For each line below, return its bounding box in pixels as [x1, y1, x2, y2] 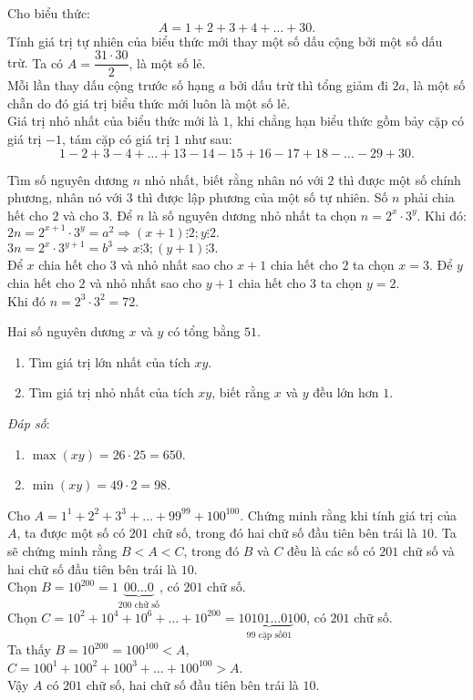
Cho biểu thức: [7, 4, 91, 22]
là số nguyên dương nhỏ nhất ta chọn [148, 205, 357, 224]
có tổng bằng [167, 322, 241, 341]
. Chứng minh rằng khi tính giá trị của [240, 505, 457, 524]
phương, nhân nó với [7, 188, 123, 207]
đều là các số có [287, 540, 375, 560]
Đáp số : [7, 413, 50, 432]
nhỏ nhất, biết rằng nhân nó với [144, 170, 324, 189]
